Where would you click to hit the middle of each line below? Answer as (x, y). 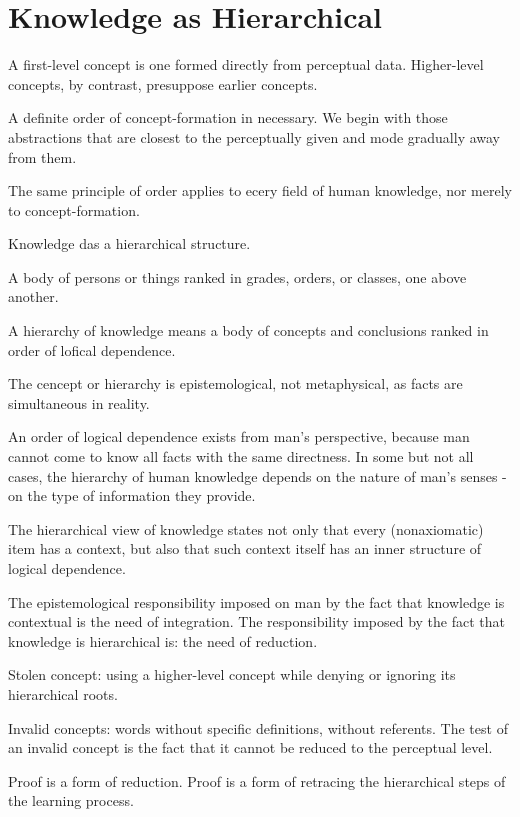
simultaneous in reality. (79, 402)
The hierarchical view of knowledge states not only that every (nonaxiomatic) (246, 528)
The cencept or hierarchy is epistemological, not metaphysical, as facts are (235, 383)
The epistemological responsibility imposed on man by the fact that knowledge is (256, 601)
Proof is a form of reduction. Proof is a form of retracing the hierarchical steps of (257, 780)
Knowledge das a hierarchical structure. (129, 243)
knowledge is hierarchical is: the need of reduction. (163, 640)
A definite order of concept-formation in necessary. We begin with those (228, 117)
